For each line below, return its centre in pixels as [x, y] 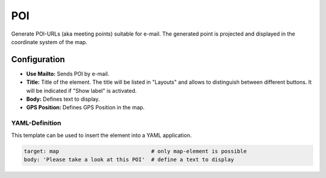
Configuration [38, 59]
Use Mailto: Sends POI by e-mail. [68, 74]
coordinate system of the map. [49, 42]
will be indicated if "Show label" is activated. [81, 91]
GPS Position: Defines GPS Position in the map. [85, 107]
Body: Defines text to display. [63, 99]
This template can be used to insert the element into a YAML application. [101, 135]
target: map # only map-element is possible [135, 151]
